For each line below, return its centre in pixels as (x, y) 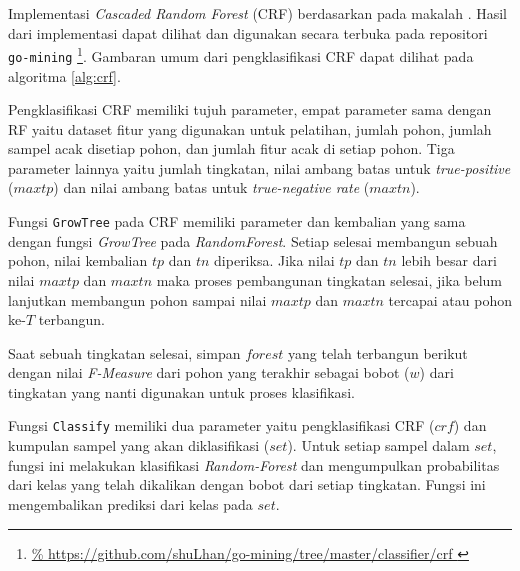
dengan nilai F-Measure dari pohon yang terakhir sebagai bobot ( (209, 372)
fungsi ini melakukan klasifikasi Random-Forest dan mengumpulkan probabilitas (254, 464)
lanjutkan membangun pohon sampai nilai (137, 299)
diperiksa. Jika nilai (274, 260)
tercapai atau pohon (450, 299)
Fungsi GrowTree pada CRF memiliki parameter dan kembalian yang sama (237, 221)
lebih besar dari (449, 260)
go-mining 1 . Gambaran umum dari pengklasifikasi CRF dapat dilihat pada (241, 54)
